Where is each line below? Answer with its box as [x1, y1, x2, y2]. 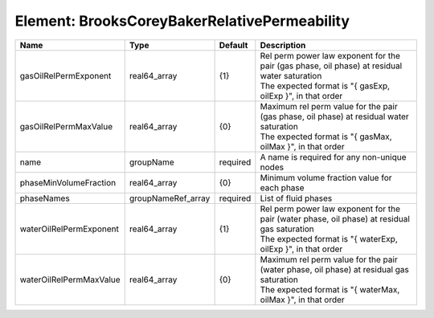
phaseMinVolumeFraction [19, 177, 117, 188]
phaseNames [19, 193, 70, 204]
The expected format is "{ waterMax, [260, 283, 400, 295]
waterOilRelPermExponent [19, 223, 120, 234]
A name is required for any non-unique [260, 151, 407, 162]
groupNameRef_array [129, 193, 211, 204]
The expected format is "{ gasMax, [260, 131, 392, 142]
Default [219, 39, 248, 51]
